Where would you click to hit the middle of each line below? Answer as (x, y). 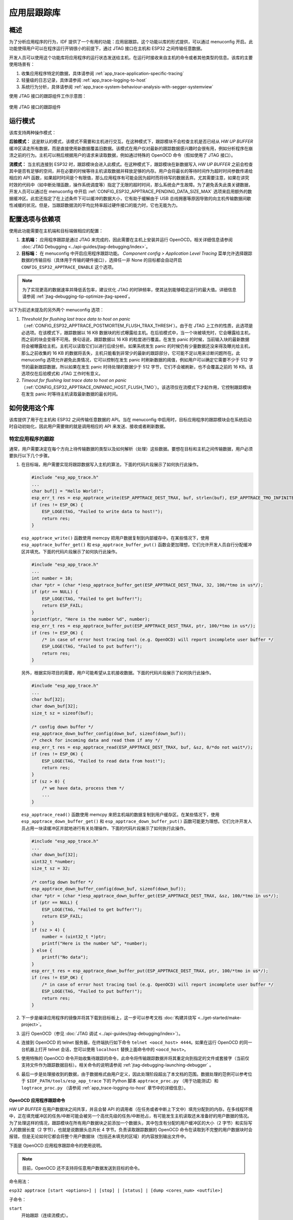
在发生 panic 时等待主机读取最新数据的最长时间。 (71, 394)
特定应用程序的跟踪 (32, 439)
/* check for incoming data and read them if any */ (96, 740)
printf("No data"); (65, 957)
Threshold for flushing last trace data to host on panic (76, 319)
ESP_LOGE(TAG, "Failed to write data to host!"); (102, 512)
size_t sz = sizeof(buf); (63, 713)
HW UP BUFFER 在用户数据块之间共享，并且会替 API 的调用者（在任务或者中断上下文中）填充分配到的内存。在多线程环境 (131, 1109)
